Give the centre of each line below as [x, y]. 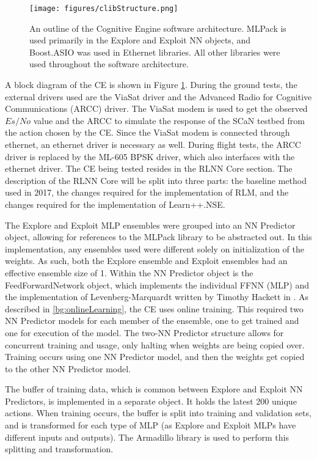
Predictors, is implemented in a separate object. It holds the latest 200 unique [151, 401]
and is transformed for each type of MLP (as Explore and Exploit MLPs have [151, 425]
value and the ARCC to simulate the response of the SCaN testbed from [169, 120]
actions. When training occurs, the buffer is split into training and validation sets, [158, 413]
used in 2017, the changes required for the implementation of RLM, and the [147, 192]
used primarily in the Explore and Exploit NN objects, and [140, 40]
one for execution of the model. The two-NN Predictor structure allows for [144, 332]
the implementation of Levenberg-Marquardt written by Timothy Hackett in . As [157, 297]
